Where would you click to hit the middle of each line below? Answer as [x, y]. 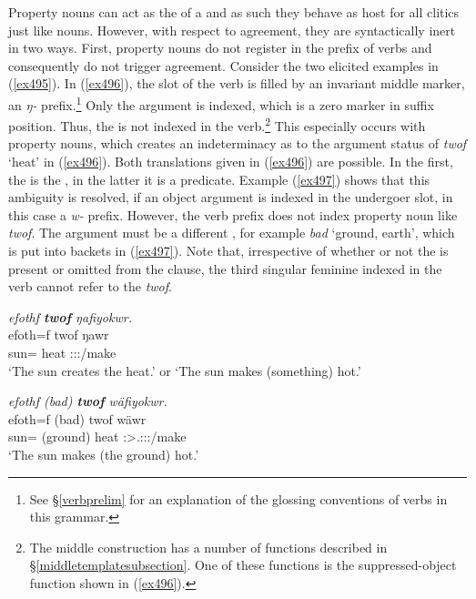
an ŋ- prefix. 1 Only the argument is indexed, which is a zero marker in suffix [221, 103]
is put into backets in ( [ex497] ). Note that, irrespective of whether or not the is [228, 251]
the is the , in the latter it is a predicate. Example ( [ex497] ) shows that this [219, 179]
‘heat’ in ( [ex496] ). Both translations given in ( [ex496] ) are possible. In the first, [231, 162]
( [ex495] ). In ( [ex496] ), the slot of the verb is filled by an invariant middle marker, [237, 83]
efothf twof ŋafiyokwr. [70, 316]
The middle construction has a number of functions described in [208, 547]
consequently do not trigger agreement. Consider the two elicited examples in [223, 65]
